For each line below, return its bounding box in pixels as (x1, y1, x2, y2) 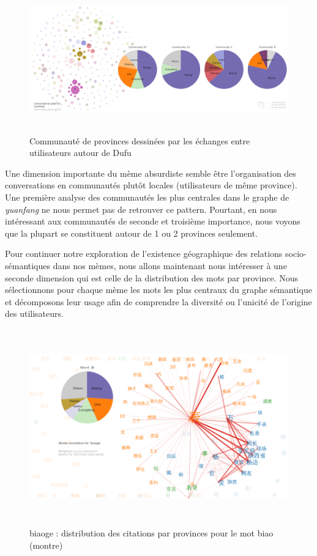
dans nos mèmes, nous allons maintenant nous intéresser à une (53, 259, 287, 272)
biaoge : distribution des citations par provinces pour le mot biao (29, 527, 274, 539)
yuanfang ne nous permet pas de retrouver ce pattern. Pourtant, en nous (5, 202, 277, 215)
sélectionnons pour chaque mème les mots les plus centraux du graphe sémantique (5, 283, 312, 296)
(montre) (29, 538, 63, 551)
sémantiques (5, 259, 51, 272)
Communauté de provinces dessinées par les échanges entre (29, 134, 250, 147)
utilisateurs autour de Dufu (29, 146, 132, 159)
